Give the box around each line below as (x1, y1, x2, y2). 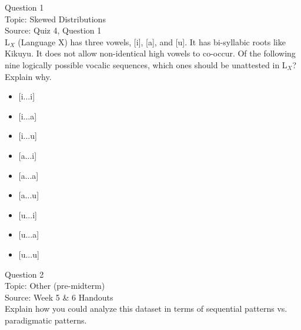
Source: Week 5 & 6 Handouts (5, 291, 113, 303)
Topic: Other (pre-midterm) (5, 279, 105, 292)
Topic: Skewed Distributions (5, 12, 106, 25)
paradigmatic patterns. (5, 314, 87, 326)
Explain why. (5, 70, 52, 82)
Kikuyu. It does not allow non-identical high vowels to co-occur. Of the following (5, 47, 296, 59)
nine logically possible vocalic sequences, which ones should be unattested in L (5, 58, 287, 71)
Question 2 (5, 268, 44, 280)
